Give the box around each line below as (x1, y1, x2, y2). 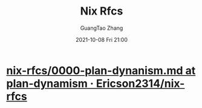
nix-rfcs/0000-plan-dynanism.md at (6, 64, 196, 77)
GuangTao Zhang (80, 24, 123, 32)
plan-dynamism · (6, 76, 94, 90)
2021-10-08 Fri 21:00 (75, 36, 128, 43)
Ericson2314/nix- (96, 76, 185, 90)
